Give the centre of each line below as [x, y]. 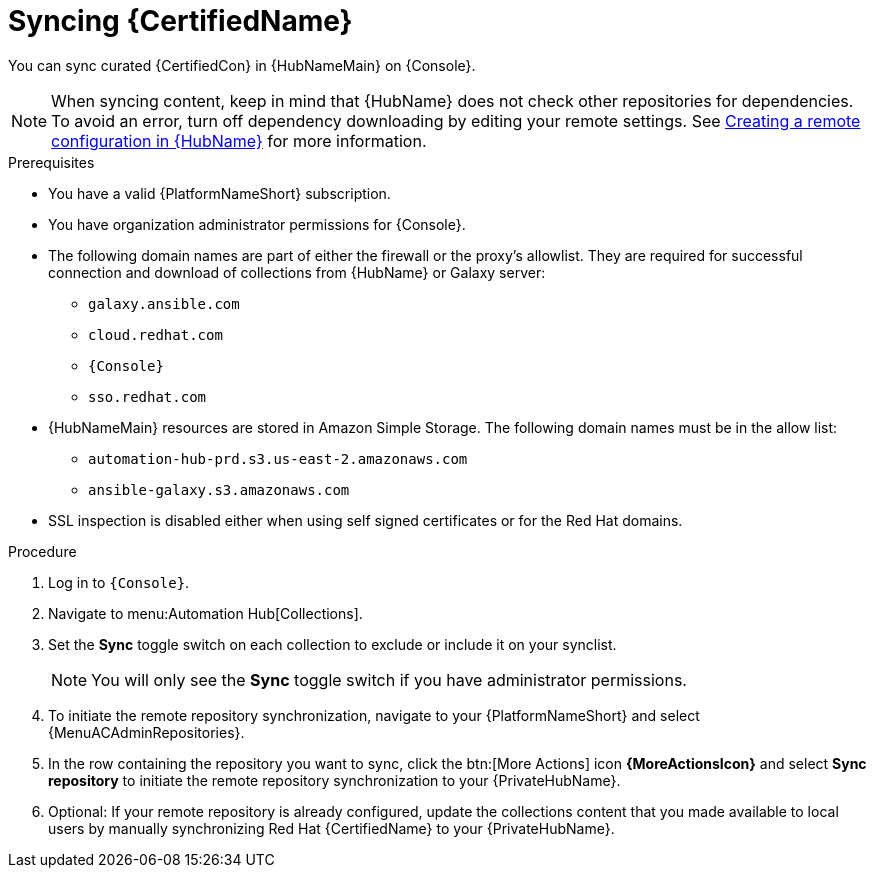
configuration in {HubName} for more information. [239, 140]
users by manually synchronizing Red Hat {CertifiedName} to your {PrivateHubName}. [331, 828]
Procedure [42, 551]
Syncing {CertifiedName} [180, 21]
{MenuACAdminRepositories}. [146, 732]
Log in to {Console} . [119, 582]
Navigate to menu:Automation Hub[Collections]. [205, 613]
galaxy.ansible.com [164, 303]
